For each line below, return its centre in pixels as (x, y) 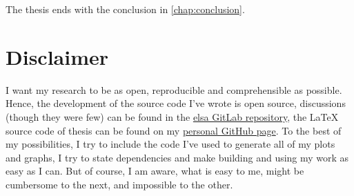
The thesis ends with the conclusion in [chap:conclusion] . (125, 9)
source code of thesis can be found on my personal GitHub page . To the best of (174, 130)
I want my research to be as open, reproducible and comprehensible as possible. (174, 89)
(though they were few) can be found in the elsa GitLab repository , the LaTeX (172, 116)
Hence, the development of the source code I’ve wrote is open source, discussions (176, 103)
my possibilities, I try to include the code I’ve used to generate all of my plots (170, 144)
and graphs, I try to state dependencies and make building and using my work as (177, 157)
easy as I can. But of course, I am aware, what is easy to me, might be (155, 171)
